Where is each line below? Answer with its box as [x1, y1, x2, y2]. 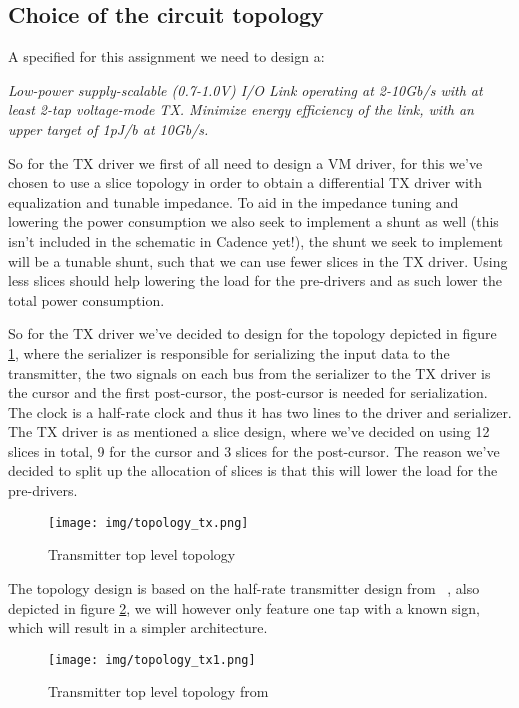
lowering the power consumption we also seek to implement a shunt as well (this [8, 211, 499, 232]
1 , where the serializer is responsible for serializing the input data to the [8, 342, 450, 363]
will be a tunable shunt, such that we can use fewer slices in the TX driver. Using [8, 250, 508, 271]
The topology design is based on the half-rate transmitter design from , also [8, 577, 480, 598]
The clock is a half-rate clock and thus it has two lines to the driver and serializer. [8, 401, 512, 422]
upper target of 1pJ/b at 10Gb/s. [8, 118, 209, 139]
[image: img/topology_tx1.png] [48, 652, 256, 667]
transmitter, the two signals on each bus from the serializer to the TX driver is [8, 362, 491, 383]
